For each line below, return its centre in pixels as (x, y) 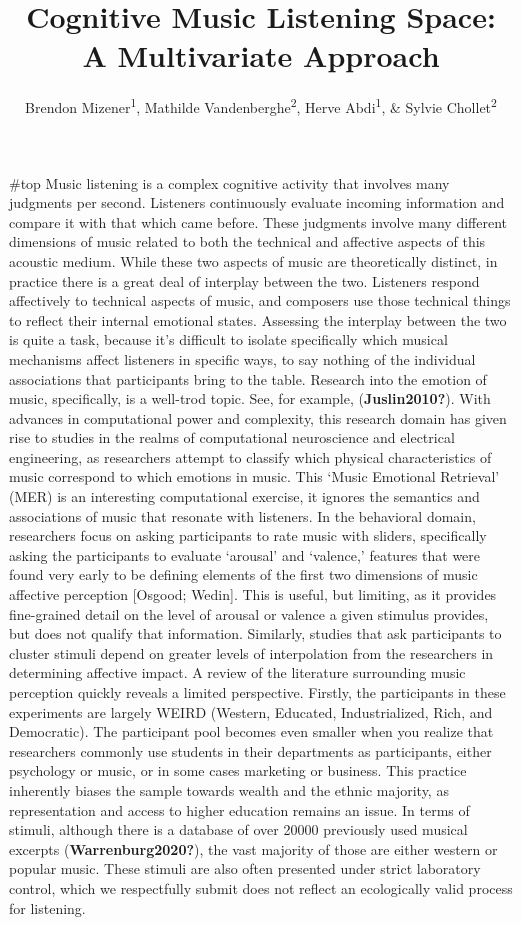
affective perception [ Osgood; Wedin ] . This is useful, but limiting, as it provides (253, 594)
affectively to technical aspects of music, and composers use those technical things (260, 300)
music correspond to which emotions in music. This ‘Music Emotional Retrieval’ (254, 476)
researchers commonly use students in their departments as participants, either (250, 750)
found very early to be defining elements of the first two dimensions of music (243, 574)
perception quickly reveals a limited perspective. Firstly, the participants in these (257, 692)
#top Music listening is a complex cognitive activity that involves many (229, 182)
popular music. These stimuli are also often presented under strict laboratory (245, 868)
